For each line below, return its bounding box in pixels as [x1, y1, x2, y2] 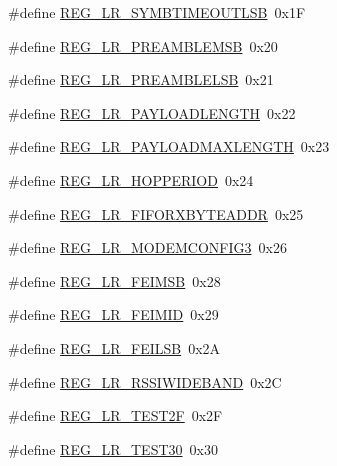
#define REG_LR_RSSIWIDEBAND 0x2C [8, 371, 282, 392]
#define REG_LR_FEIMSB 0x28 [8, 270, 221, 291]
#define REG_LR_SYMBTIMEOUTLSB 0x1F [8, 2, 306, 22]
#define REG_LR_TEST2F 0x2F [8, 405, 223, 426]
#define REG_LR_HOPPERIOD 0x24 [8, 169, 254, 190]
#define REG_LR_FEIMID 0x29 [8, 304, 219, 325]
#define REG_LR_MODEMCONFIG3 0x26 [8, 237, 287, 258]
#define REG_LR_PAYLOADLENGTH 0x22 [8, 102, 296, 123]
